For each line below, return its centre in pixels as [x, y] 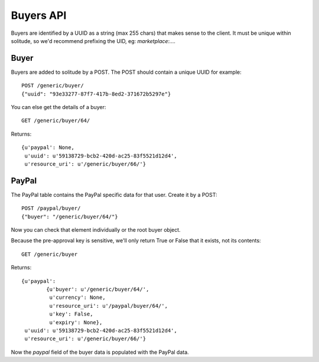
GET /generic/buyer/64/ [56, 121]
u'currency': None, [77, 297]
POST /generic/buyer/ [53, 86]
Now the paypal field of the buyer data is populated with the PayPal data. [100, 352]
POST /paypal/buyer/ [51, 208]
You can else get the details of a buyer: [58, 107]
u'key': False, [71, 314]
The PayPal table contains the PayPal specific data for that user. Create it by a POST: [114, 195]
